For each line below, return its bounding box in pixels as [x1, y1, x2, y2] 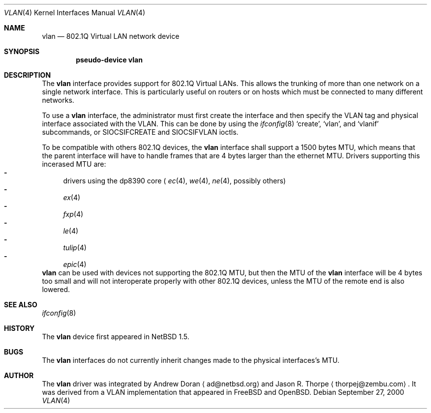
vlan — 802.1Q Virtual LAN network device [42, 32, 180, 40]
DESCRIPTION [4, 71, 51, 79]
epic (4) [63, 260, 87, 268]
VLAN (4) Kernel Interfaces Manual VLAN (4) [4, 8, 146, 17]
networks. [42, 96, 74, 104]
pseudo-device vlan [76, 56, 143, 64]
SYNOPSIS [4, 47, 40, 56]
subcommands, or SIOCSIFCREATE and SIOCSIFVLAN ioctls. [42, 128, 239, 136]
